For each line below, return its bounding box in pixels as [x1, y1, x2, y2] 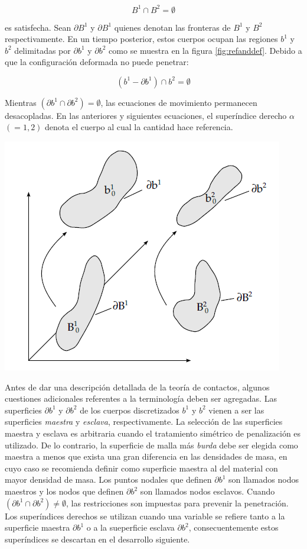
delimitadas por [14, 44, 71, 56]
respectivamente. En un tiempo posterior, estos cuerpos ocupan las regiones [5, 33, 278, 45]
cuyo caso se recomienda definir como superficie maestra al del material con [5, 461, 278, 474]
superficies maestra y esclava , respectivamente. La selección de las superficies [5, 415, 283, 428]
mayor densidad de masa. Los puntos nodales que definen [5, 473, 212, 486]
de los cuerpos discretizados [80, 403, 179, 416]
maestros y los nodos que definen [5, 485, 124, 497]
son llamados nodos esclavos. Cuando [140, 485, 275, 497]
